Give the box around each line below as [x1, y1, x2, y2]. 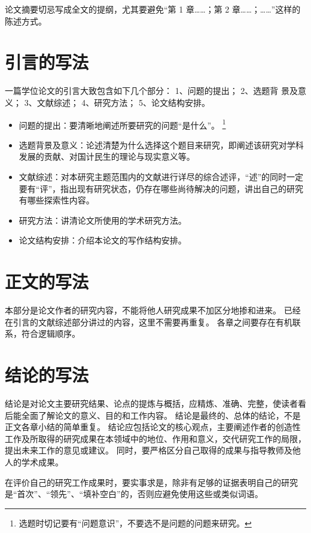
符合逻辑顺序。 [21, 327, 80, 340]
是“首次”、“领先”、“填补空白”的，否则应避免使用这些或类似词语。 [5, 488, 263, 500]
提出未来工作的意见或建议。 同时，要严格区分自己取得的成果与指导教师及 [5, 444, 292, 456]
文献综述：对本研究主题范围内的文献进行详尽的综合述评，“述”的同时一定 [19, 170, 304, 182]
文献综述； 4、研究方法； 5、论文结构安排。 [36, 96, 210, 108]
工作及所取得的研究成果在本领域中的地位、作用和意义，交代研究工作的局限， [5, 432, 306, 444]
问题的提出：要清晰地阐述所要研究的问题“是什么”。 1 [19, 117, 226, 131]
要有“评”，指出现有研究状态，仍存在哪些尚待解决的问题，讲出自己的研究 [19, 182, 304, 194]
